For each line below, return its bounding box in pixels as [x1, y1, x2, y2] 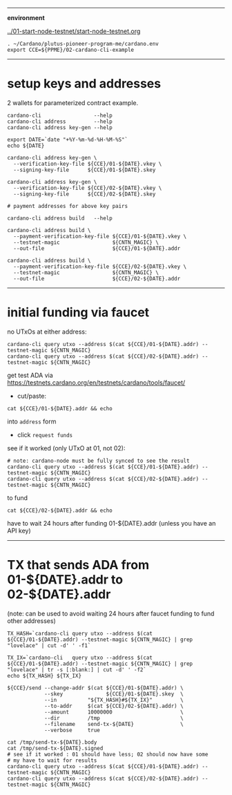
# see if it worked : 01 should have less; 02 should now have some [7, 751, 209, 758]
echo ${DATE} [7, 142, 45, 149]
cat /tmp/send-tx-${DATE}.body [7, 738, 97, 746]
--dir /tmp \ [43, 714, 184, 722]
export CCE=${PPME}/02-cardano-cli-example [7, 46, 135, 53]
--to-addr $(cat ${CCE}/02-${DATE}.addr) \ [43, 702, 184, 709]
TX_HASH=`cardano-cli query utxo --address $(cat [7, 630, 153, 637]
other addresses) [7, 616, 57, 625]
